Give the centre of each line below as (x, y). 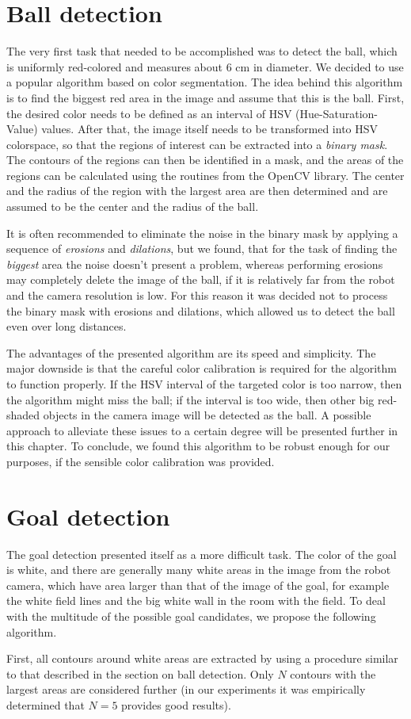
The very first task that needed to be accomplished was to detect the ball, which (202, 51)
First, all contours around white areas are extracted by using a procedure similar (202, 658)
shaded (23, 415)
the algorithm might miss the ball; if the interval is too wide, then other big (190, 399)
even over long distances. (67, 326)
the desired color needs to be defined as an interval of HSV (149, 113)
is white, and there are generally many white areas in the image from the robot (199, 570)
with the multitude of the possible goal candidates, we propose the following (191, 616)
